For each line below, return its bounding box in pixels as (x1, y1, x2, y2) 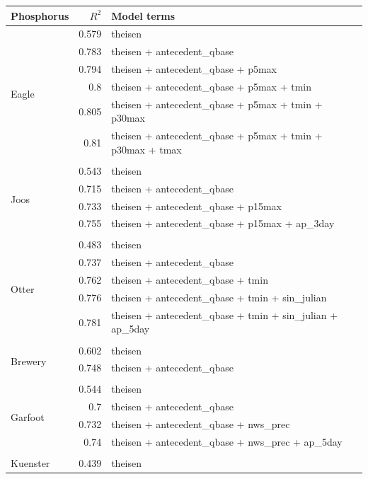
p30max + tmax (111, 142, 182, 156)
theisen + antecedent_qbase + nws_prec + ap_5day (111, 434, 343, 449)
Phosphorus (11, 8, 69, 23)
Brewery (11, 353, 47, 368)
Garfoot (11, 410, 45, 425)
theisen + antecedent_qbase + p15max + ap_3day (111, 216, 335, 231)
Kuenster (11, 456, 50, 471)
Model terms (111, 8, 176, 23)
